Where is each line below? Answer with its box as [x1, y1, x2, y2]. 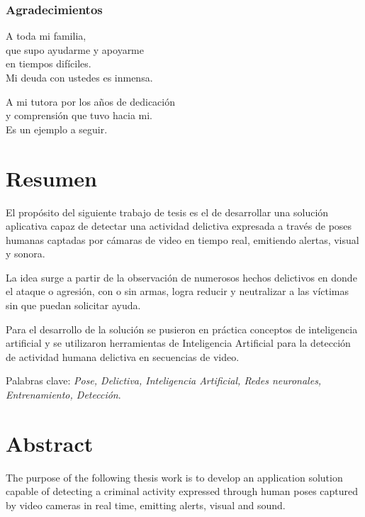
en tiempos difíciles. [6, 56, 91, 71]
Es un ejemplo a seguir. [6, 121, 108, 136]
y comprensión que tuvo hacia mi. [6, 108, 153, 123]
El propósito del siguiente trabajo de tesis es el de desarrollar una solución [6, 204, 329, 219]
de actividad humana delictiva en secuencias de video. [6, 349, 240, 364]
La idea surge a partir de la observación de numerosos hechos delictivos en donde [6, 269, 357, 284]
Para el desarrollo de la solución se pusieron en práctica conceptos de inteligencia [6, 321, 358, 336]
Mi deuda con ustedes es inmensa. [6, 70, 153, 84]
